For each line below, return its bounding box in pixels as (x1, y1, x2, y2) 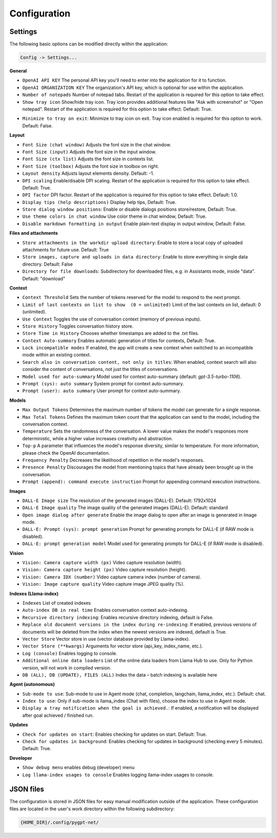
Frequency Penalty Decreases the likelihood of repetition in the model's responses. (22, 457, 205, 463)
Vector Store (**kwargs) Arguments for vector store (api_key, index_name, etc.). (22, 643, 203, 649)
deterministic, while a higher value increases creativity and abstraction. (22, 435, 173, 441)
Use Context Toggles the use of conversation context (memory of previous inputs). (22, 316, 202, 322)
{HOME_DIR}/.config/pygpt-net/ (20, 820, 100, 825)
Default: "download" (22, 275, 66, 282)
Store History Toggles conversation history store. (22, 323, 133, 329)
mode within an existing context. (22, 352, 91, 358)
